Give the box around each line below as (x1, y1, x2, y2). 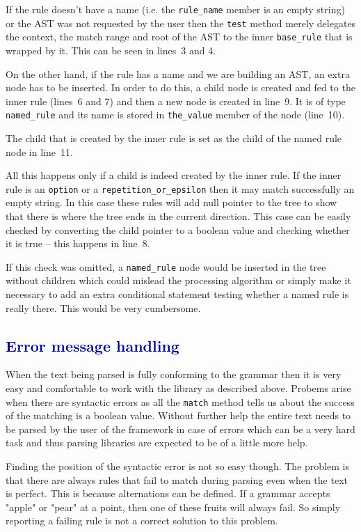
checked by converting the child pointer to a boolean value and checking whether (6, 222, 350, 237)
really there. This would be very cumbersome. (6, 300, 201, 315)
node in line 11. (6, 144, 73, 159)
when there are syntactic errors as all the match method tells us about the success (6, 394, 355, 409)
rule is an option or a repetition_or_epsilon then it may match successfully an (6, 181, 355, 196)
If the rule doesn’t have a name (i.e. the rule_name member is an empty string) (6, 2, 345, 16)
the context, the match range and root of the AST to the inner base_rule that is (6, 29, 353, 44)
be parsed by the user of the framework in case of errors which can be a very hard (6, 421, 355, 436)
